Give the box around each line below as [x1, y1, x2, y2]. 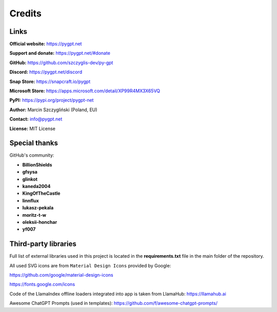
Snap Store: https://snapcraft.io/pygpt [9, 78, 91, 85]
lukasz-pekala [22, 205, 54, 211]
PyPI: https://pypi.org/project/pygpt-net [9, 97, 94, 103]
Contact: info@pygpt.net [9, 116, 63, 122]
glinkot [22, 176, 38, 182]
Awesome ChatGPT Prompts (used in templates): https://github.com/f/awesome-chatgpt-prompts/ [9, 300, 218, 306]
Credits [9, 8, 42, 19]
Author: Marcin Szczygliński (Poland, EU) [9, 107, 97, 113]
